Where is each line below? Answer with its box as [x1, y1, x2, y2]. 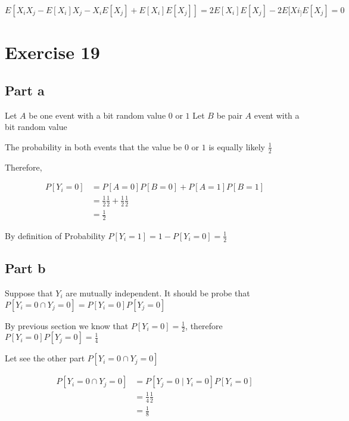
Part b [5, 259, 46, 277]
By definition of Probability [5, 229, 105, 242]
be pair [216, 109, 242, 121]
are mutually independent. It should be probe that [66, 287, 250, 299]
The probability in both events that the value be [5, 140, 182, 153]
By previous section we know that [5, 319, 129, 332]
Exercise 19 [5, 40, 100, 64]
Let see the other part [5, 352, 85, 364]
